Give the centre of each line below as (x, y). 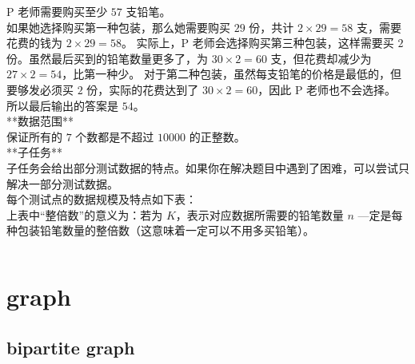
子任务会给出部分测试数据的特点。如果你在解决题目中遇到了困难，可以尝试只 (208, 167)
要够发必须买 (40, 89)
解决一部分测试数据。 (62, 183)
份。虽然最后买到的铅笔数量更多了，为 (107, 58)
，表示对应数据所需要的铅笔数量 (259, 214)
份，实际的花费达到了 (143, 89)
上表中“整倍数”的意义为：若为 (85, 214)
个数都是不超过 (115, 136)
